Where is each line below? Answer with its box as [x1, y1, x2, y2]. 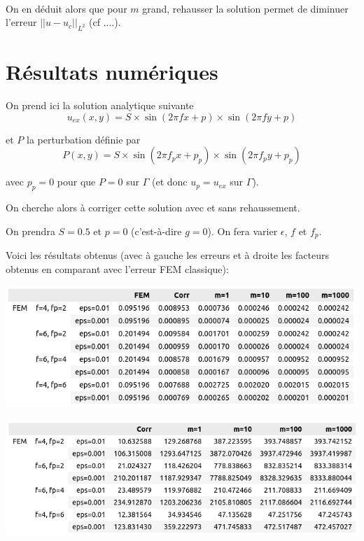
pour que [57, 174, 96, 189]
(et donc [152, 174, 188, 189]
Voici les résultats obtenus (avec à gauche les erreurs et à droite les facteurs [6, 248, 329, 262]
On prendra [6, 223, 55, 238]
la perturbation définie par [26, 132, 141, 146]
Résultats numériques [6, 57, 218, 86]
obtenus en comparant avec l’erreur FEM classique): [6, 261, 229, 276]
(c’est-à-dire [131, 223, 182, 238]
